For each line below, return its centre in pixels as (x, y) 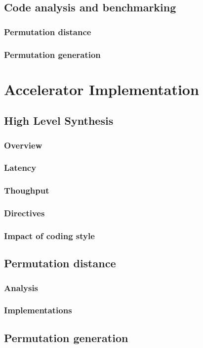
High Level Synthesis (59, 121)
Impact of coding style (49, 235)
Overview (23, 145)
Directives (24, 213)
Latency (20, 168)
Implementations (38, 310)
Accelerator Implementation (101, 89)
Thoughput (27, 190)
